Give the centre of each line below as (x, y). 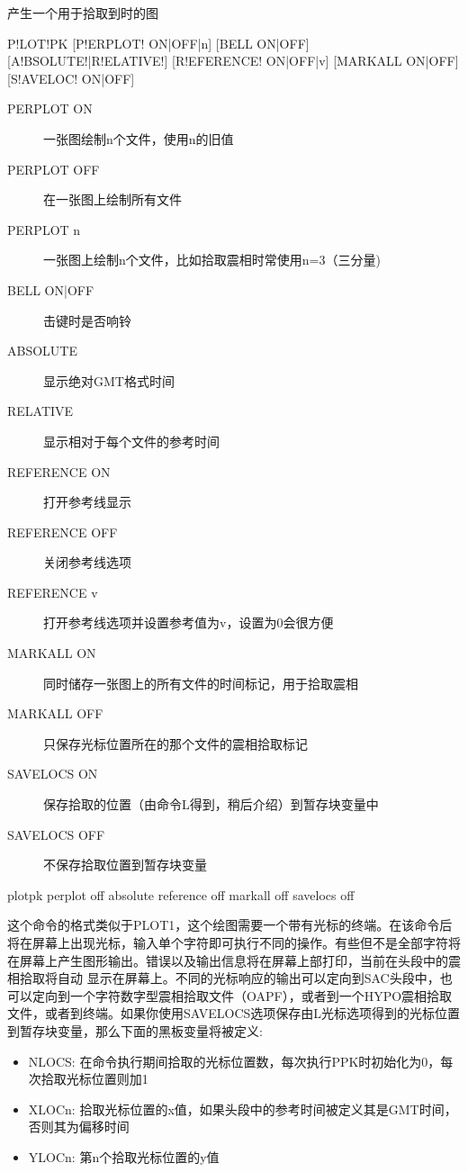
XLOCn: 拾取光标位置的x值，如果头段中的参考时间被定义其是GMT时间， (243, 1109)
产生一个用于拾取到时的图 (83, 13)
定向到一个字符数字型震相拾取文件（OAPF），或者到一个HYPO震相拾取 (242, 995)
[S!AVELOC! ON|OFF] (71, 78)
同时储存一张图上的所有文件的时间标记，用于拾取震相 (201, 683)
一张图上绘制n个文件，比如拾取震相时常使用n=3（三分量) (212, 260)
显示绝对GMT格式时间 (109, 380)
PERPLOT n (44, 229)
